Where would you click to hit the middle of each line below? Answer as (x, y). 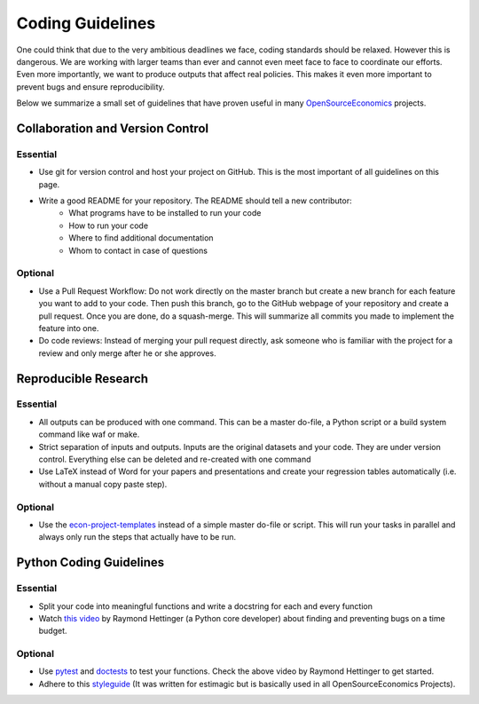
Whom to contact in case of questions (138, 250)
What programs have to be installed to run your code (165, 213)
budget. (53, 631)
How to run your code (109, 225)
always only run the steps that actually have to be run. (137, 537)
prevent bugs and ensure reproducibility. (91, 87)
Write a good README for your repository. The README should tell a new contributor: (195, 201)
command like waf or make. (89, 434)
